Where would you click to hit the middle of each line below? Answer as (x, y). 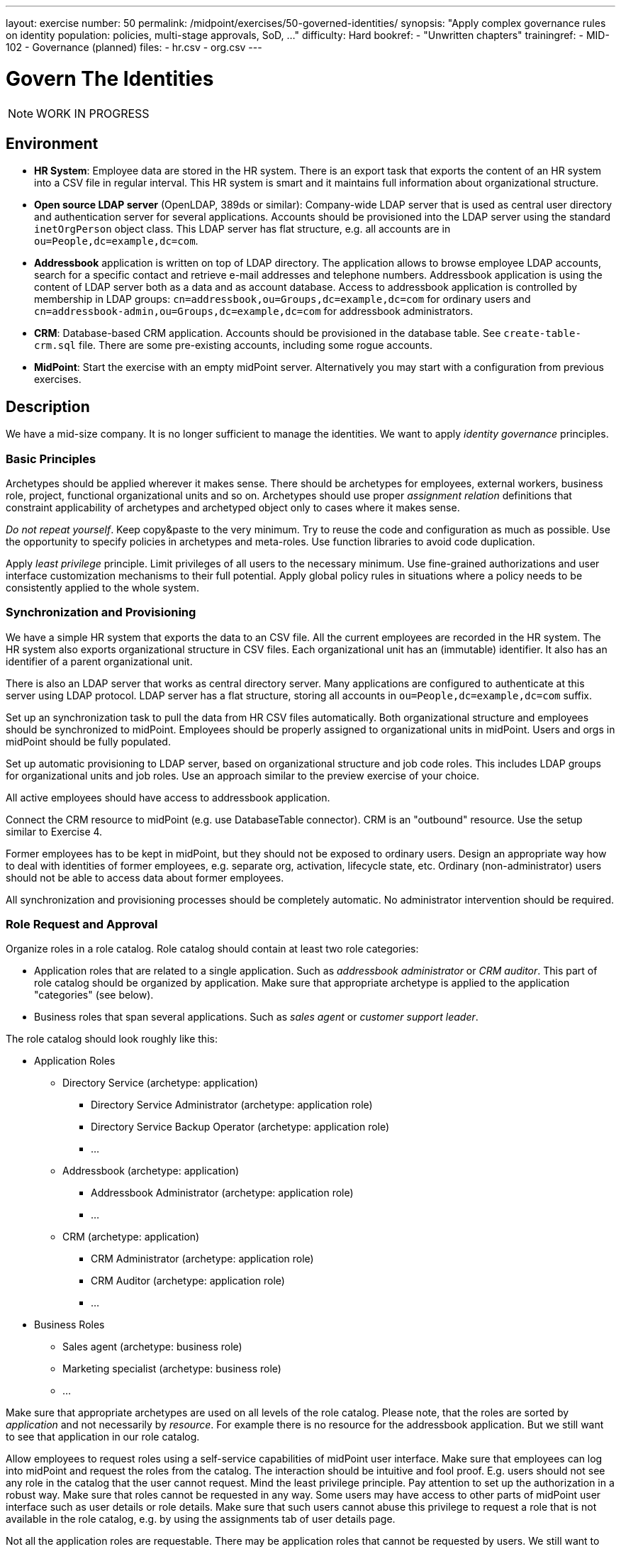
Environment (52, 143)
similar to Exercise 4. (54, 831)
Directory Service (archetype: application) (161, 1083)
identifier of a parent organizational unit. (99, 661)
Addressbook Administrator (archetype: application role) (222, 1193)
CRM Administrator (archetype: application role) (202, 1259)
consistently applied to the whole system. (102, 587)
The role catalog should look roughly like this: (112, 1039)
